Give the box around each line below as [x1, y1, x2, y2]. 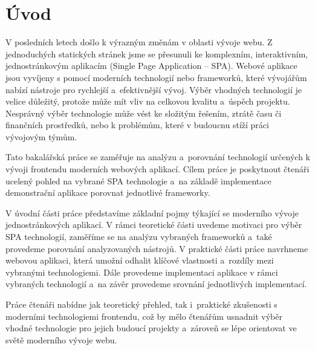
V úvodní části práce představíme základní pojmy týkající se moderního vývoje [5, 206, 299, 219]
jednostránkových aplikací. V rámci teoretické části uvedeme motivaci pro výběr [5, 218, 302, 231]
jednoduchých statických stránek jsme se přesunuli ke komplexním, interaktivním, [5, 47, 308, 60]
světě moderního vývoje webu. [5, 333, 117, 346]
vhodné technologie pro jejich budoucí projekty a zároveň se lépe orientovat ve [5, 322, 297, 334]
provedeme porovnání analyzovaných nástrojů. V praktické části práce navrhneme [5, 242, 308, 254]
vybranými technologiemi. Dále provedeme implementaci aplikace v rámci [5, 265, 278, 278]
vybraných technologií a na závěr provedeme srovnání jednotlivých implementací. [5, 277, 307, 290]
